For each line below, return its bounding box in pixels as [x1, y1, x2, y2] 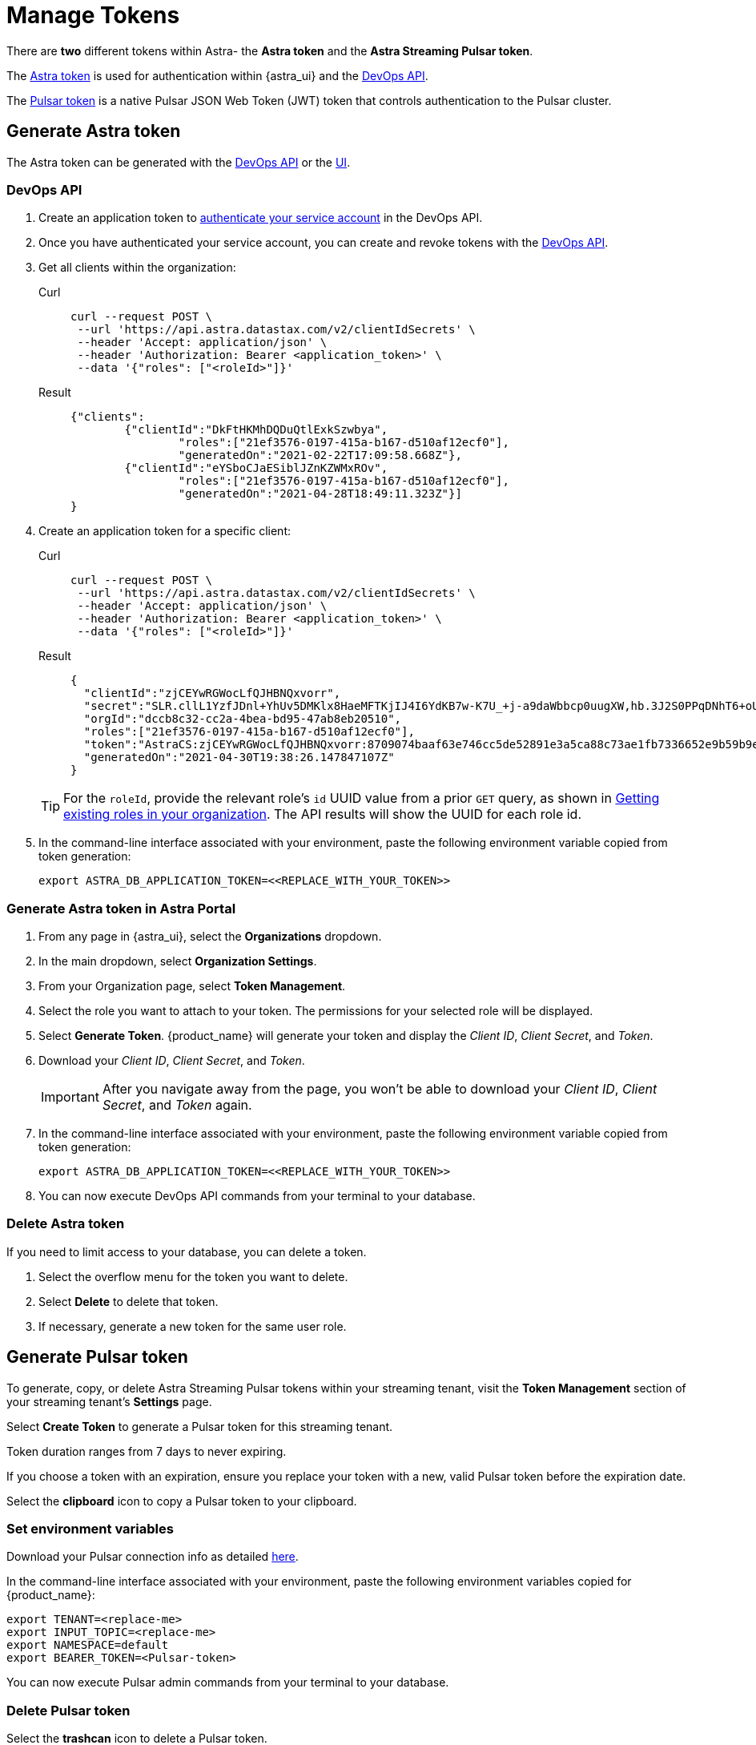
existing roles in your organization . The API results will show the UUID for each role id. [63, 806, 582, 823]
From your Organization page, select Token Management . [38, 979, 346, 993]
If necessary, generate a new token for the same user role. [38, 1319, 347, 1333]
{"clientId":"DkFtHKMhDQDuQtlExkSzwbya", [124, 423, 388, 437]
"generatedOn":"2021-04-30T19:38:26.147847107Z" [83, 751, 395, 764]
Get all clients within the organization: [38, 260, 236, 275]
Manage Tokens [6, 2, 180, 29]
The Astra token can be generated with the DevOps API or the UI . [6, 155, 351, 169]
